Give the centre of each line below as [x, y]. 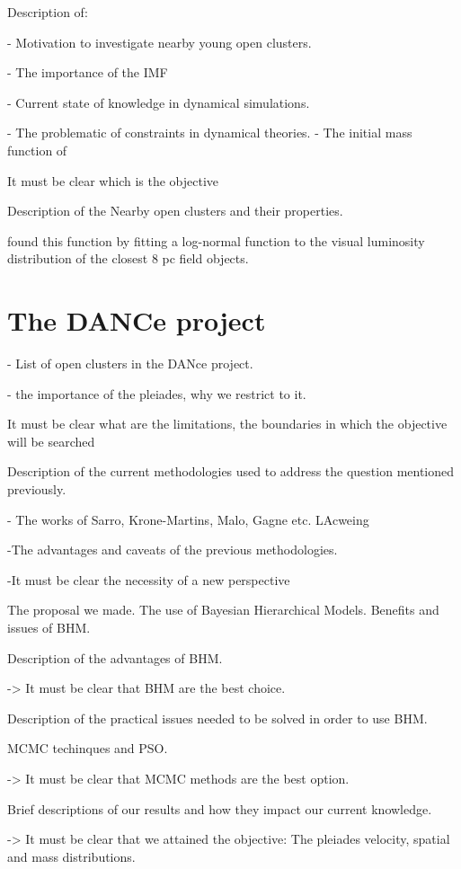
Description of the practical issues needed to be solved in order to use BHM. [217, 718]
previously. [37, 489]
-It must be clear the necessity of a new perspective [149, 579]
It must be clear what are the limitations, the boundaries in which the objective [227, 424]
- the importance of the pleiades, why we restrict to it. [157, 393]
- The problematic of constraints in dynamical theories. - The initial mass [210, 133]
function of [37, 150]
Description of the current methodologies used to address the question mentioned [231, 471]
